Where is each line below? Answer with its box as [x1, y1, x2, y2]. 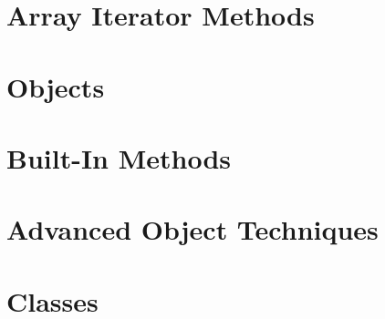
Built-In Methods [6, 139, 232, 176]
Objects [6, 67, 105, 105]
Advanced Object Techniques [6, 211, 379, 248]
